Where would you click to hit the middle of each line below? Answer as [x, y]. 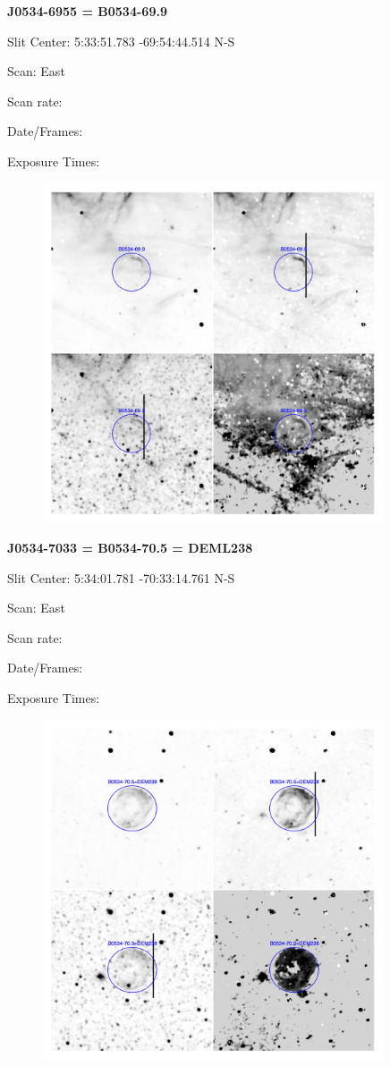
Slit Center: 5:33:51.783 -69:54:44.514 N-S [121, 41]
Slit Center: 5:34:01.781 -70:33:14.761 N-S [121, 577]
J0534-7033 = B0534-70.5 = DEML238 [130, 547]
